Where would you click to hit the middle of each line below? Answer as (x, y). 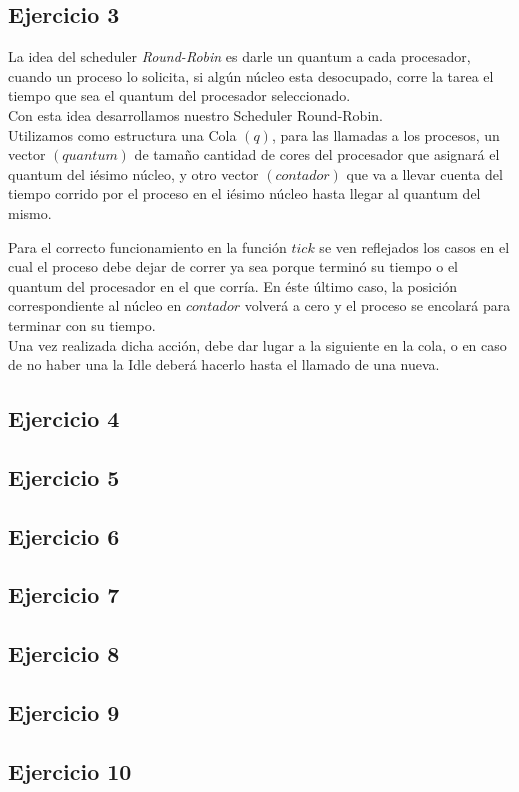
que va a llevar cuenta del (424, 173)
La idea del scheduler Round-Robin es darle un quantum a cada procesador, (239, 56)
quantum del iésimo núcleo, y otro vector (133, 173)
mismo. (30, 212)
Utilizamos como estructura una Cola (122, 134)
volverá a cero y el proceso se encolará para (377, 305)
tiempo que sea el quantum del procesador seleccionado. (179, 95)
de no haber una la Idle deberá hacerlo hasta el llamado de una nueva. (224, 364)
